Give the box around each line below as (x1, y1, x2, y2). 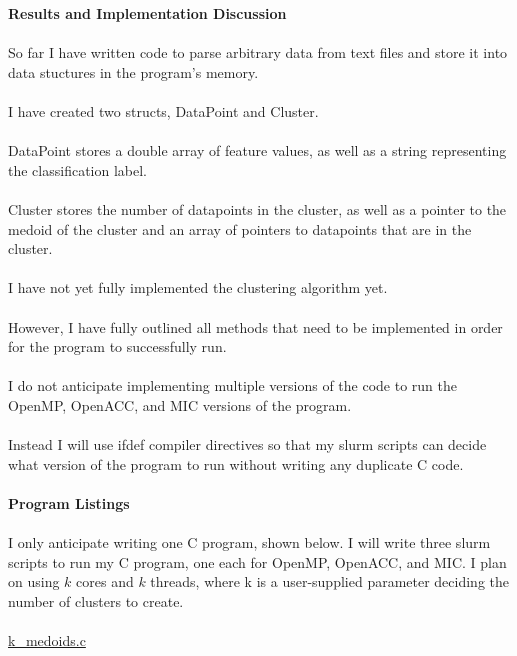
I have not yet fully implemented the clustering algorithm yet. (8, 277, 388, 298)
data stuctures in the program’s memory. (8, 61, 259, 82)
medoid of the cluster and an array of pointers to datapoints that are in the (8, 218, 472, 239)
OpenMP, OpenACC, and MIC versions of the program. (8, 394, 352, 415)
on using (8, 571, 60, 592)
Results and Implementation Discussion (8, 3, 287, 23)
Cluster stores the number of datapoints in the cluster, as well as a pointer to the (8, 198, 507, 219)
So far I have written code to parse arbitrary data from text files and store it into (8, 42, 508, 63)
